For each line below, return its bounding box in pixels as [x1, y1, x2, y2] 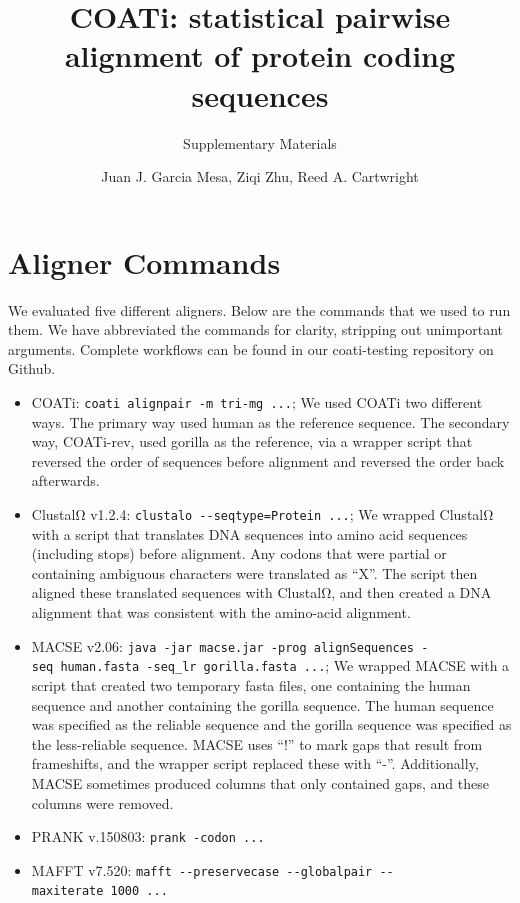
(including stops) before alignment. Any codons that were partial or [31, 543, 447, 564]
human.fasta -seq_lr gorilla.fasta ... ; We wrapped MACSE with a [60, 655, 510, 676]
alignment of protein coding [64, 35, 456, 76]
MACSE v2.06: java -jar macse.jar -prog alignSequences [31, 635, 415, 656]
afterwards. [31, 470, 100, 491]
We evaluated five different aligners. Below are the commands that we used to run [8, 299, 511, 320]
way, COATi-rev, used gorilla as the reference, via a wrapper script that [31, 431, 473, 452]
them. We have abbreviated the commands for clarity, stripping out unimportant [8, 319, 504, 340]
